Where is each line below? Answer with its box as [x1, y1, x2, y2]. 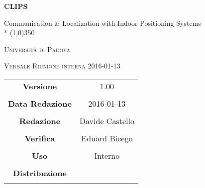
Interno [94, 149, 120, 161]
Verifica [24, 132, 55, 144]
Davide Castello [79, 115, 134, 126]
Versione [22, 80, 57, 92]
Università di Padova [4, 44, 70, 54]
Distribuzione [12, 167, 67, 179]
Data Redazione [8, 97, 72, 109]
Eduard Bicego [81, 132, 133, 144]
